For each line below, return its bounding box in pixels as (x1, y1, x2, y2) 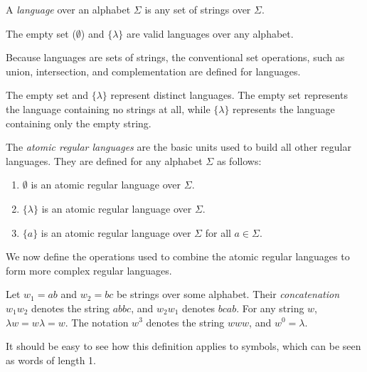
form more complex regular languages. (6, 262, 172, 277)
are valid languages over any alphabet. (127, 26, 294, 41)
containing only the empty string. (6, 115, 151, 130)
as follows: (216, 153, 262, 168)
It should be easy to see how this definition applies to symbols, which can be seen (6, 339, 361, 354)
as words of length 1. (6, 352, 96, 367)
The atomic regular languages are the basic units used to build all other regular (6, 139, 351, 154)
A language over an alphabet (6, 2, 131, 16)
